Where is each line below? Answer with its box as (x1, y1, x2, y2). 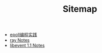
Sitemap (62, 3, 98, 15)
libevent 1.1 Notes (9, 43, 45, 49)
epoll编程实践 (9, 32, 37, 38)
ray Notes (9, 37, 30, 43)
